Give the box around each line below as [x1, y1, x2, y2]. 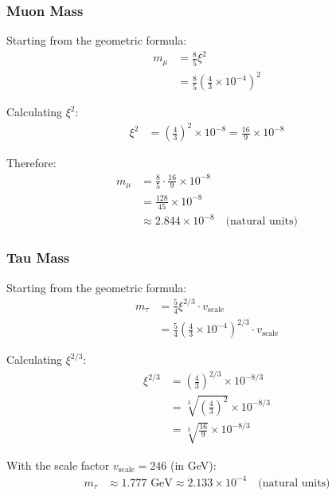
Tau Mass [6, 248, 70, 268]
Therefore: [6, 154, 57, 171]
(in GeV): [170, 456, 217, 473]
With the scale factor [6, 456, 110, 473]
